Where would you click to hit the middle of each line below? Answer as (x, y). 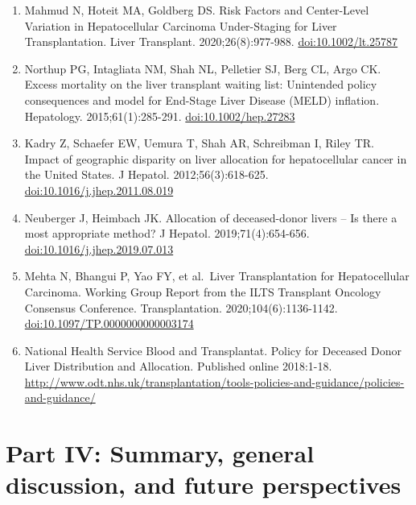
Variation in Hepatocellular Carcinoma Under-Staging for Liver (181, 25)
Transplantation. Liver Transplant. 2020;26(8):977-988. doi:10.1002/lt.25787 (211, 41)
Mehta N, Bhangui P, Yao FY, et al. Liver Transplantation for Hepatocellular (217, 276)
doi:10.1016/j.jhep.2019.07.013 (99, 248)
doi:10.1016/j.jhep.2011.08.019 (99, 190)
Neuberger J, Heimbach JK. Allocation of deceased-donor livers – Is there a (211, 217)
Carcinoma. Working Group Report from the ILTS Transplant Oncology (203, 291)
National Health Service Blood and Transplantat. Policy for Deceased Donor (213, 350)
